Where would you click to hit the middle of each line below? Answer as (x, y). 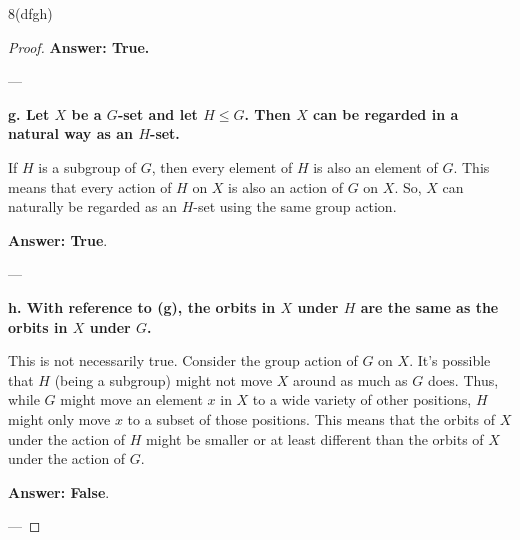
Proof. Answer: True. (79, 46)
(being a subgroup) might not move (163, 379)
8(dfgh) (30, 13)
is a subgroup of (87, 166)
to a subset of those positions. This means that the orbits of (311, 418)
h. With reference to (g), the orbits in (142, 306)
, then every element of (222, 166)
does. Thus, (463, 379)
